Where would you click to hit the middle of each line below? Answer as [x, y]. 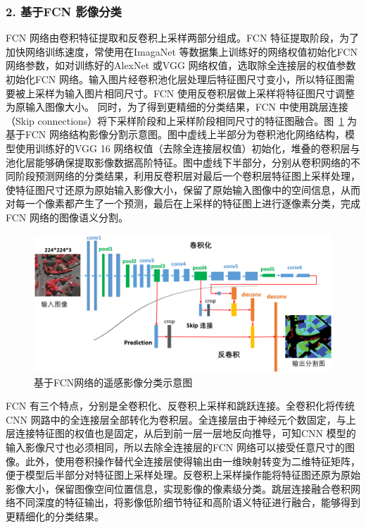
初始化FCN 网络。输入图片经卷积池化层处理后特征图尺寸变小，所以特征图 [176, 79]
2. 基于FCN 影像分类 [64, 11]
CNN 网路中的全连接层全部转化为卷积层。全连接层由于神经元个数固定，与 [176, 419]
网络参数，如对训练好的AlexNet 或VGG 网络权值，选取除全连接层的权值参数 [181, 65]
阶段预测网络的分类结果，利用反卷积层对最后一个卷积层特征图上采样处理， [188, 176]
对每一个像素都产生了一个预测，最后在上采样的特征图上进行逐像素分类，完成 [183, 203]
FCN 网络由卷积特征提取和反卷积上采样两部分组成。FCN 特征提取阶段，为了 [183, 38]
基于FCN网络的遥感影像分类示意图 [113, 382]
